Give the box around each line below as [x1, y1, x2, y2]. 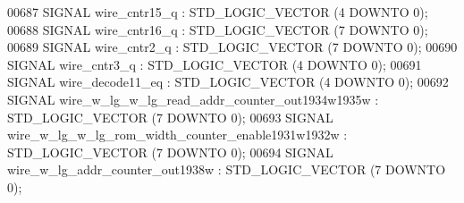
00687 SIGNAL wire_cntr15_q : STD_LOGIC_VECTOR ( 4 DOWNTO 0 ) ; [7, 3, 428, 21]
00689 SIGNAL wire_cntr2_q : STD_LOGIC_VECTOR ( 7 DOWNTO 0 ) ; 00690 [7, 38, 458, 56]
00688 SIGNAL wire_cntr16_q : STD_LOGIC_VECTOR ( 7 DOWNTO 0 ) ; [7, 20, 428, 38]
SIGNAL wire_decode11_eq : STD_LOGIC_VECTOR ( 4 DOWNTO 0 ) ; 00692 [7, 72, 449, 91]
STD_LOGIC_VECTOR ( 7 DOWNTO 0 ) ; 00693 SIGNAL [7, 107, 333, 126]
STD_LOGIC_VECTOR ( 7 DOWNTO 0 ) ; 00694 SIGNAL [7, 142, 333, 161]
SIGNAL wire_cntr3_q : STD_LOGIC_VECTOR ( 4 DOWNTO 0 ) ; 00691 [7, 55, 422, 73]
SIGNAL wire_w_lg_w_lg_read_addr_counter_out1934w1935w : [7, 89, 379, 108]
